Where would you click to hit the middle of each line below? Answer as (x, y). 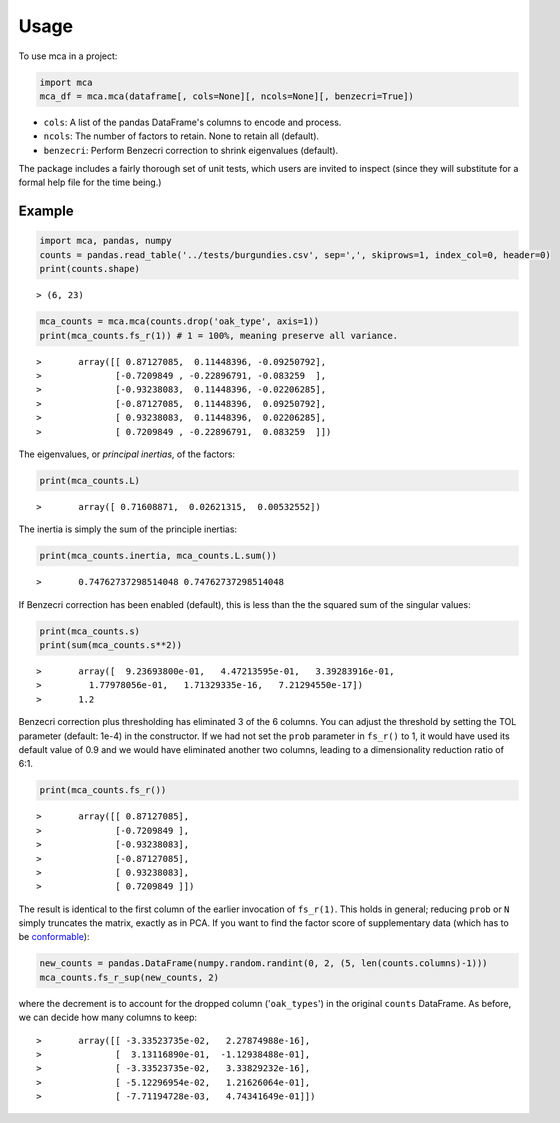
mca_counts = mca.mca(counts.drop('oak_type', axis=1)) (179, 321)
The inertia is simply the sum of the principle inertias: (128, 529)
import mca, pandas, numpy (105, 241)
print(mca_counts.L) (89, 480)
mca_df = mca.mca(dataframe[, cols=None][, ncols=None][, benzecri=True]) (227, 96)
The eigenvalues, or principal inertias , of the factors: (126, 454)
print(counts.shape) (89, 269)
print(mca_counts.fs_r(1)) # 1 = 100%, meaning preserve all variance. (219, 335)
